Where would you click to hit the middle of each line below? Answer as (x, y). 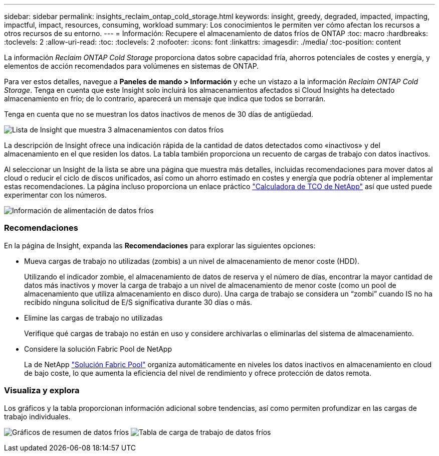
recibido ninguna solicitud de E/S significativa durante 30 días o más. (138, 302)
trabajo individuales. (37, 416)
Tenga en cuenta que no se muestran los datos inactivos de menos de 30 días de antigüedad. (159, 114)
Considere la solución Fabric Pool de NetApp (98, 349)
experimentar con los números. (55, 195)
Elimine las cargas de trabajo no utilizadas (93, 318)
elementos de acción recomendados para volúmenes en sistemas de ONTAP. (132, 66)
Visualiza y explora (42, 391)
